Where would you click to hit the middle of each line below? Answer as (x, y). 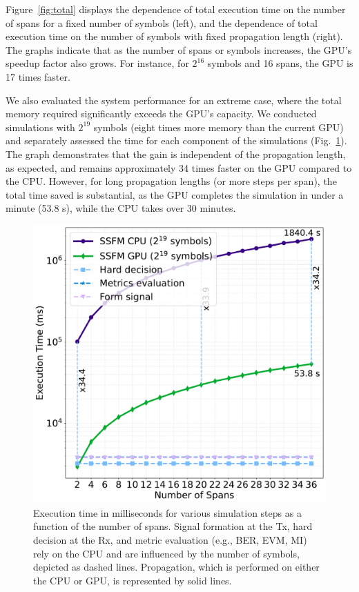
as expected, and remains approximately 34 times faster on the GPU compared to (179, 167)
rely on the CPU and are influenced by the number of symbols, (166, 553)
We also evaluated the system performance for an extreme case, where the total (174, 100)
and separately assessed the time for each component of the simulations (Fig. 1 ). (176, 140)
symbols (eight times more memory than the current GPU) (219, 127)
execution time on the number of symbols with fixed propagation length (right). (174, 36)
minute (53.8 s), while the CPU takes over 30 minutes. (121, 208)
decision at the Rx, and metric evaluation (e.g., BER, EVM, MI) (170, 539)
